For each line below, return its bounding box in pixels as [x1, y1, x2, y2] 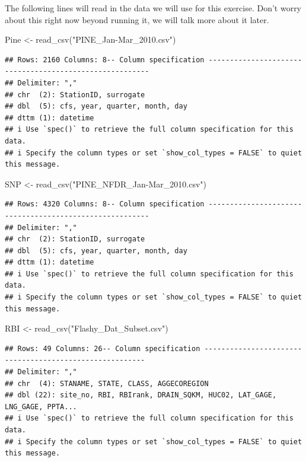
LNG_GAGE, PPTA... [5, 402, 77, 411]
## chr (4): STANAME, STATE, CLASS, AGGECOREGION [5, 379, 209, 388]
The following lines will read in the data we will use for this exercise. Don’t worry [5, 2, 302, 14]
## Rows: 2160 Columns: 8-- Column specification [5, 55, 205, 64]
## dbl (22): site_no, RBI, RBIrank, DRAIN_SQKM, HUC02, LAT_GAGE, [5, 391, 277, 400]
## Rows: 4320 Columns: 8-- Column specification [5, 200, 205, 209]
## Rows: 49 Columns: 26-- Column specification [5, 344, 200, 353]
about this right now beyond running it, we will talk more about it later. [5, 13, 269, 26]
